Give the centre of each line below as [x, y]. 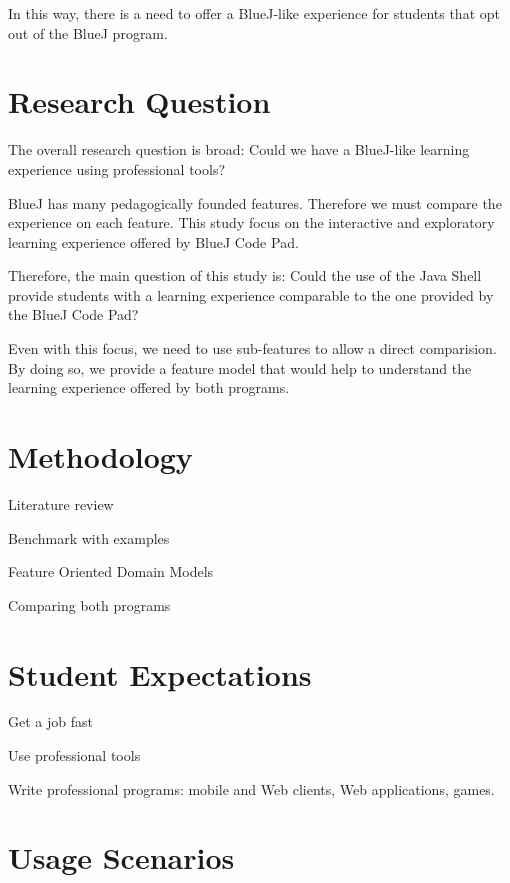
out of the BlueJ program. [88, 32]
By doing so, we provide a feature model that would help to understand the [240, 367]
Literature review [61, 503]
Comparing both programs [89, 604]
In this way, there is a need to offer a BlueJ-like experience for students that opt [254, 13]
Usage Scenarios [121, 857]
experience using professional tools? [116, 168]
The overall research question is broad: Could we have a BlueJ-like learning [239, 149]
